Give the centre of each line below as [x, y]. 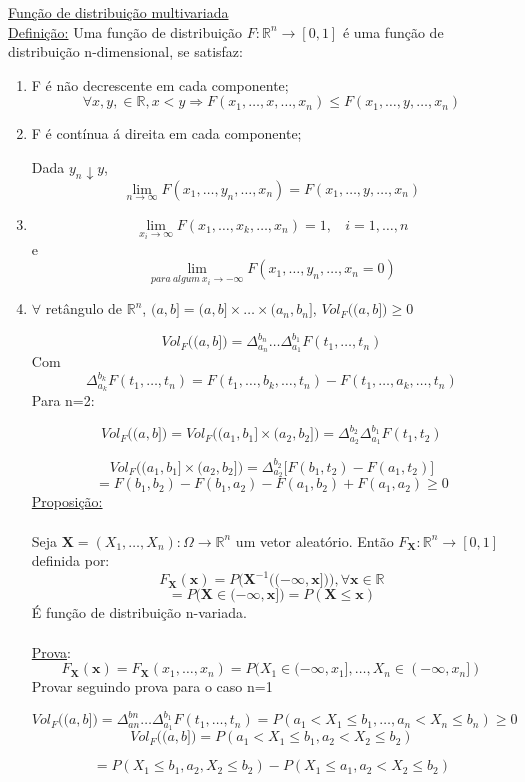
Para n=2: [63, 400]
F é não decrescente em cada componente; [160, 84]
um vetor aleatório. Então [314, 540]
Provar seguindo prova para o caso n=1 [152, 686]
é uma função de [393, 31]
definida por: [70, 560]
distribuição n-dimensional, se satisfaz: [125, 51]
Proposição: [67, 501]
